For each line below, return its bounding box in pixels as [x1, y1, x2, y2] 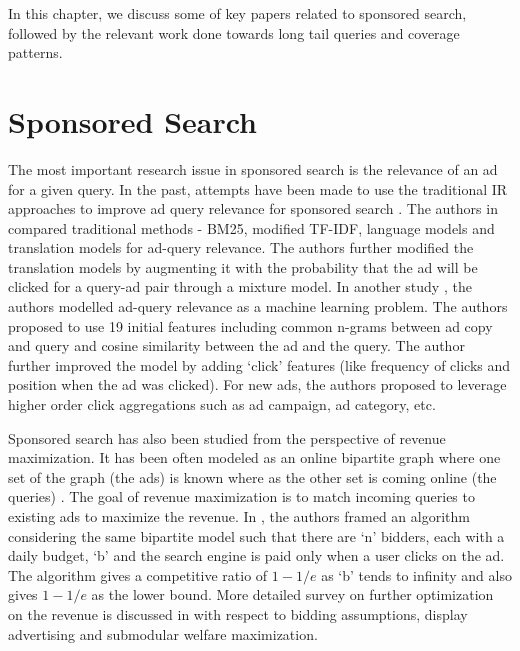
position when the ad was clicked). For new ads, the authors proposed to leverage [8, 374, 507, 395]
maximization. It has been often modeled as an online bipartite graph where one [8, 447, 501, 468]
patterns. [8, 42, 63, 63]
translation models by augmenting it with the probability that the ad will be [8, 256, 478, 277]
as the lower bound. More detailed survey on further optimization [91, 584, 494, 605]
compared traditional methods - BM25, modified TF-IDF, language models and [8, 217, 495, 238]
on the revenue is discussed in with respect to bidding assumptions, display [8, 603, 468, 624]
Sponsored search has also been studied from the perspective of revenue [8, 427, 446, 448]
